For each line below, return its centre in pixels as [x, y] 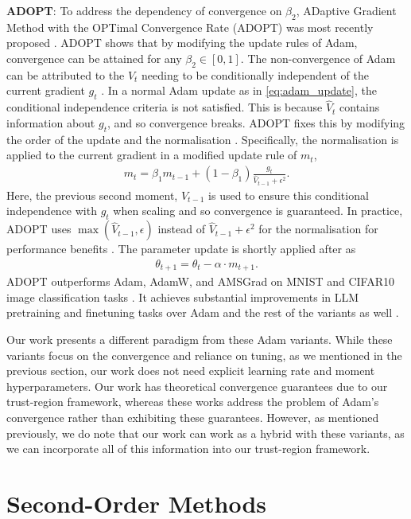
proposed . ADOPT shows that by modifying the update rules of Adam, [182, 43]
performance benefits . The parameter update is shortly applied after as [181, 249]
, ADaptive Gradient [346, 10]
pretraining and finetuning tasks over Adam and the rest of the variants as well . [203, 312]
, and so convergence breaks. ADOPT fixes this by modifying [256, 122]
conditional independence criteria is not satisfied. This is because [165, 107]
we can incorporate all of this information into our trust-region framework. [188, 449]
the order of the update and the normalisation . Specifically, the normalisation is [203, 139]
